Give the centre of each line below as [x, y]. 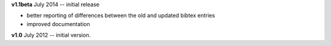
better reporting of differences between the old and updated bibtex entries [121, 16]
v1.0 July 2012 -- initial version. [51, 35]
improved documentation [58, 24]
